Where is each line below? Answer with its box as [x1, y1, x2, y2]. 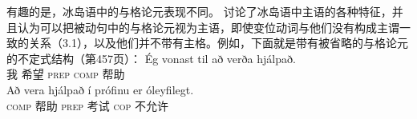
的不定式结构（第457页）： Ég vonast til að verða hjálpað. [6, 50, 296, 66]
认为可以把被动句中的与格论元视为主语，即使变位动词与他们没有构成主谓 [17, 18, 399, 35]
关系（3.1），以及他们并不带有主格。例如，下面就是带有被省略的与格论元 [28, 34, 408, 51]
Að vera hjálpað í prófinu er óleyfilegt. [6, 81, 194, 97]
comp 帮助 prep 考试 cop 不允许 [6, 97, 168, 113]
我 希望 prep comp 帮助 [6, 65, 125, 82]
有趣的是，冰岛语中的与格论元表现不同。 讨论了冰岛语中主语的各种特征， [6, 3, 392, 19]
